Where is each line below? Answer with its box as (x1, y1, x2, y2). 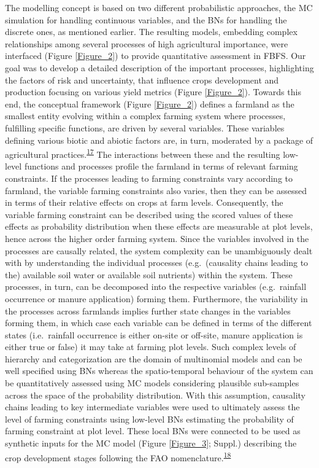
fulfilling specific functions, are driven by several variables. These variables (5, 121, 285, 134)
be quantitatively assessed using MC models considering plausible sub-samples (5, 376, 299, 389)
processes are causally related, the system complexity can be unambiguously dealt (5, 244, 313, 257)
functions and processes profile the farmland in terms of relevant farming (24, 160, 298, 173)
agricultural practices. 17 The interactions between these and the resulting (5, 146, 280, 160)
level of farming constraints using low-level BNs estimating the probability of (5, 412, 294, 425)
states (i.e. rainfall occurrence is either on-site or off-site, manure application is (5, 328, 303, 341)
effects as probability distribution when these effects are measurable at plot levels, (5, 220, 313, 233)
